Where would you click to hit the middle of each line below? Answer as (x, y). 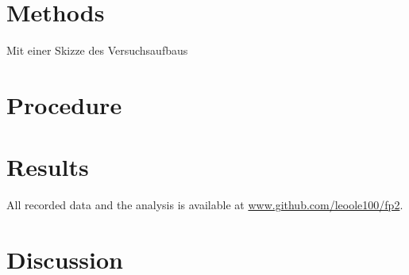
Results (48, 167)
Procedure (64, 104)
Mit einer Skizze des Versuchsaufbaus (97, 50)
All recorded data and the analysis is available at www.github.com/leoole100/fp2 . (205, 205)
